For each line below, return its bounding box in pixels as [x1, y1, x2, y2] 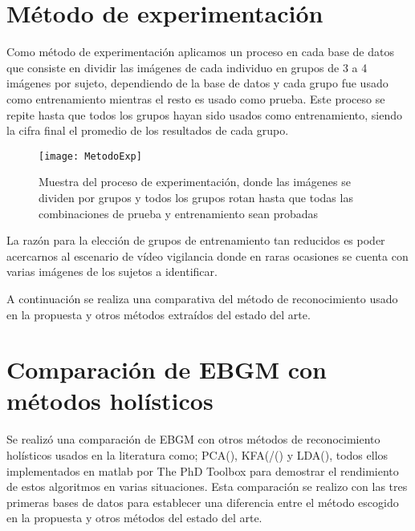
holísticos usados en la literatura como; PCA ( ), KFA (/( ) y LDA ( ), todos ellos [6, 447, 389, 463]
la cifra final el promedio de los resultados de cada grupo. [6, 122, 289, 139]
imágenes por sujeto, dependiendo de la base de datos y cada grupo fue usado [6, 75, 389, 91]
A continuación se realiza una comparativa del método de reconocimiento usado [6, 290, 398, 306]
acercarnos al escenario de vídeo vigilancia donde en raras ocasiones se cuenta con [6, 247, 409, 264]
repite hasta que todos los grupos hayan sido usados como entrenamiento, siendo [6, 106, 403, 123]
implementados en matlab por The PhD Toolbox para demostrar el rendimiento [6, 462, 399, 479]
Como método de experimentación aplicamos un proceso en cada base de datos [6, 43, 394, 60]
